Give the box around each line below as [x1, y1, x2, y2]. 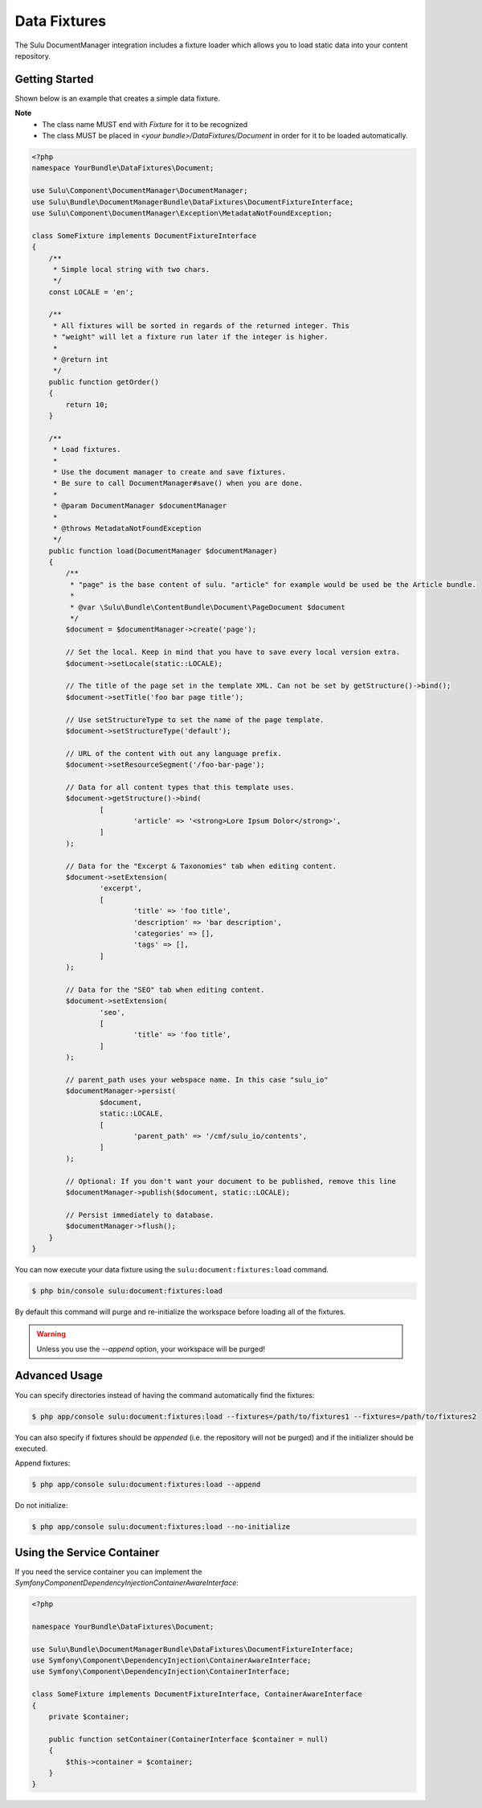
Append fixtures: [14, 1458, 71, 1468]
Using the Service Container [14, 1545, 160, 1559]
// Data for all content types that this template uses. [65, 783, 295, 791]
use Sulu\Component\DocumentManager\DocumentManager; [31, 186, 248, 195]
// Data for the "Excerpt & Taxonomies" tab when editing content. [65, 861, 337, 870]
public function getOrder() [48, 377, 160, 386]
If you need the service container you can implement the [14, 1567, 202, 1576]
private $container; [48, 1712, 130, 1721]
